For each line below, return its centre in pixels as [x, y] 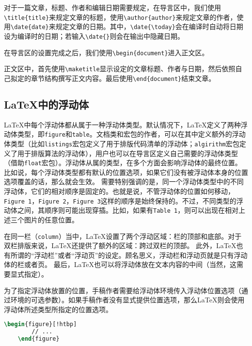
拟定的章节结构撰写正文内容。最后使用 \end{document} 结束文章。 [113, 78]
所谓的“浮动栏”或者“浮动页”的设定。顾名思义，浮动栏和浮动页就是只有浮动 [129, 255]
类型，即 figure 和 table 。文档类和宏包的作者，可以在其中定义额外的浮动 [131, 134]
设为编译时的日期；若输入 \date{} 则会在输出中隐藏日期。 [94, 36]
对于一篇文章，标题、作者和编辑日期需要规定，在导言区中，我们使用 [112, 7]
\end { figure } [39, 339]
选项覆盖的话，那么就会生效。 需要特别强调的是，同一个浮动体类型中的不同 [124, 181]
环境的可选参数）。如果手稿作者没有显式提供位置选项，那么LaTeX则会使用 [127, 300]
